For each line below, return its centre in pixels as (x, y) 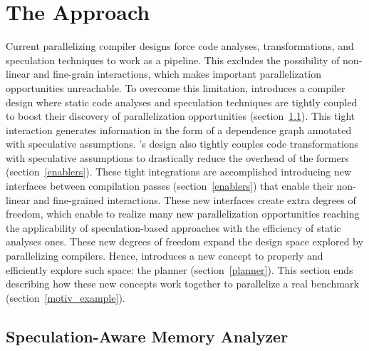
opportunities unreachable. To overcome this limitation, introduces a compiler (176, 87)
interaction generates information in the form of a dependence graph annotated (179, 129)
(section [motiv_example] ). (66, 297)
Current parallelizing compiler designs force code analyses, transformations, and (180, 46)
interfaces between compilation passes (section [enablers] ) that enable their (170, 186)
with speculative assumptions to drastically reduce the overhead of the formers (177, 157)
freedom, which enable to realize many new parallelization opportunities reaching (183, 214)
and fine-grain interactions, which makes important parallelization (177, 74)
